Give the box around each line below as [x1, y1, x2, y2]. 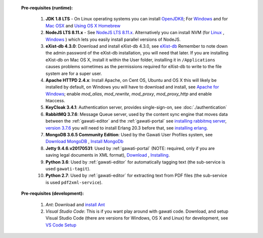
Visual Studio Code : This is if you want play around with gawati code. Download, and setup [45, 208, 228, 214]
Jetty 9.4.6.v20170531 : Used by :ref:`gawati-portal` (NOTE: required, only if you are [45, 145, 215, 151]
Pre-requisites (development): [21, 190, 84, 197]
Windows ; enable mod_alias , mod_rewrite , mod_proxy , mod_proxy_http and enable [45, 91, 212, 97]
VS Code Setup [45, 222, 76, 228]
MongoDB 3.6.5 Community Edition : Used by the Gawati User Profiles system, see [45, 132, 213, 138]
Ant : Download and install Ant [45, 201, 105, 207]
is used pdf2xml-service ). [45, 179, 103, 185]
